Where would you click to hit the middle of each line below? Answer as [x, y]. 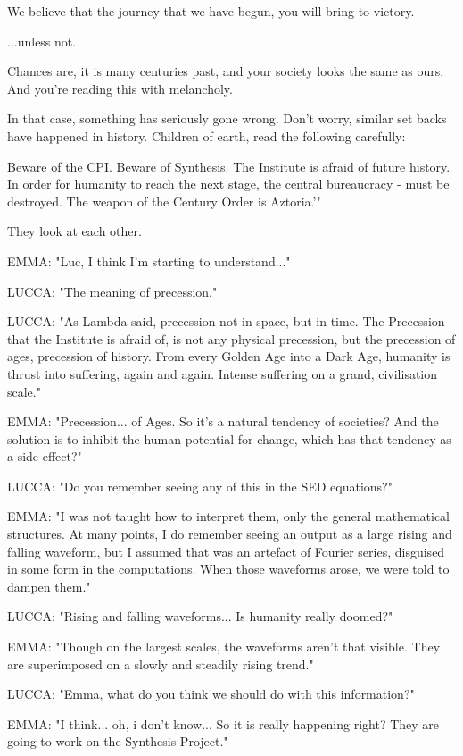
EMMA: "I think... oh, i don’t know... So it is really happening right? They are [223, 723]
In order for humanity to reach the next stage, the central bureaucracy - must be [228, 184]
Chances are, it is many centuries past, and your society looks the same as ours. [226, 71]
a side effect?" [45, 456]
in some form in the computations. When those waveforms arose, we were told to [228, 569]
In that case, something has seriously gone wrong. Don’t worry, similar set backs [227, 118]
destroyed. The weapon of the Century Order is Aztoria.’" [164, 201]
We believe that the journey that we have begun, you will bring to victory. [211, 11]
